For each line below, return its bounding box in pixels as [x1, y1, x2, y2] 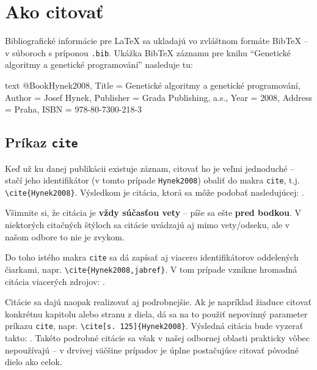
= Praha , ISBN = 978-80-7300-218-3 [5, 103, 142, 116]
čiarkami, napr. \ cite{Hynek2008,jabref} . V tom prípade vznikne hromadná [5, 262, 297, 275]
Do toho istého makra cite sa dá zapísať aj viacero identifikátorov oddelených [5, 251, 299, 264]
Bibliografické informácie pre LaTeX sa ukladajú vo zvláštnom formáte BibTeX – [5, 34, 308, 47]
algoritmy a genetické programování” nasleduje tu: [5, 58, 193, 71]
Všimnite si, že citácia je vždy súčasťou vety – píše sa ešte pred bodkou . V [5, 206, 302, 219]
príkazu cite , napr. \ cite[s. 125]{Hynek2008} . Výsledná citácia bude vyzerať [5, 319, 304, 332]
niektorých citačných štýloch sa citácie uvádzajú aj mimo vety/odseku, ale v [5, 218, 290, 231]
